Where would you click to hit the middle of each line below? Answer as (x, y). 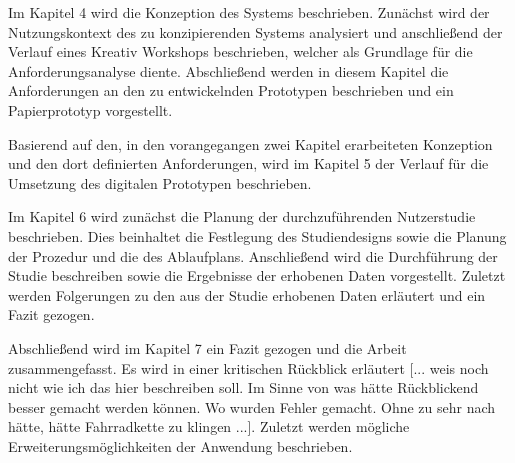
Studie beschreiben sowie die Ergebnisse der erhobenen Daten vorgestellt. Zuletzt (257, 275)
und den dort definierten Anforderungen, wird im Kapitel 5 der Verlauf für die (248, 163)
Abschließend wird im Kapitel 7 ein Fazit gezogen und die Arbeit (207, 347)
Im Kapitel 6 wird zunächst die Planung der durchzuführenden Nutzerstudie (242, 216)
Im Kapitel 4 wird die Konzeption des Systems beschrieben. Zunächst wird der (249, 12)
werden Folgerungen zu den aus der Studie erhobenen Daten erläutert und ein (247, 294)
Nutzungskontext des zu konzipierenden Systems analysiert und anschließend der (255, 31)
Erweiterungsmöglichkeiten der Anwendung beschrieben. (180, 445)
